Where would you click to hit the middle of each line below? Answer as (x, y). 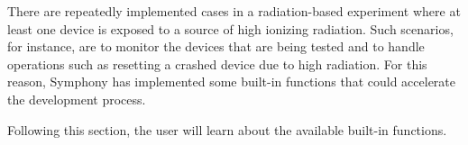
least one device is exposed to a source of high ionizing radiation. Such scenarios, (230, 28)
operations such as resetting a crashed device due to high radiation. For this (217, 63)
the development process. (77, 99)
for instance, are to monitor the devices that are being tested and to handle (216, 46)
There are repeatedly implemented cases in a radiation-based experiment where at (234, 11)
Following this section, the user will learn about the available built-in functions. (227, 129)
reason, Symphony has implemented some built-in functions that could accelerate (231, 82)
